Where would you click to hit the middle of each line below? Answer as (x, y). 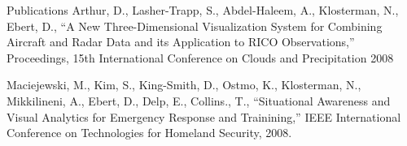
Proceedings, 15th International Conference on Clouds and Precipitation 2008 (200, 57)
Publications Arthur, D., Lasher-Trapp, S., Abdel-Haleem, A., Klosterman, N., (203, 10)
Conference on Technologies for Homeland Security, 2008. (149, 133)
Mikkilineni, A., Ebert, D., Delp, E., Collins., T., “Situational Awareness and (199, 100)
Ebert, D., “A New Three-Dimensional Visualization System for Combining (195, 26)
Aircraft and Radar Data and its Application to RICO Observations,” (181, 42)
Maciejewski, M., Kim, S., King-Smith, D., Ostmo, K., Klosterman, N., (184, 85)
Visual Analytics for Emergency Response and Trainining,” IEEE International (204, 116)
